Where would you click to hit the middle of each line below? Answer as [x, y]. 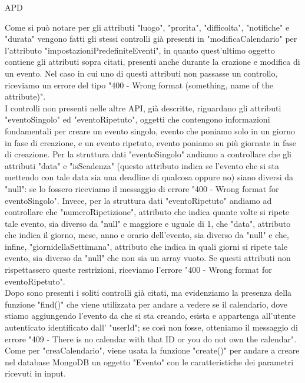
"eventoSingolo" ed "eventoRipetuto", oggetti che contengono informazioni [137, 119]
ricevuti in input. [35, 373]
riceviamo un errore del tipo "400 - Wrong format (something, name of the [139, 85]
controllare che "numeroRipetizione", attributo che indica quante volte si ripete [147, 212]
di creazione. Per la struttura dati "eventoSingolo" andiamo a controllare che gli [148, 154]
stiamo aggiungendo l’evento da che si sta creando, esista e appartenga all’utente [150, 316]
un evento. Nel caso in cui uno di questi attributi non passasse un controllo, [141, 73]
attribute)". [25, 96]
